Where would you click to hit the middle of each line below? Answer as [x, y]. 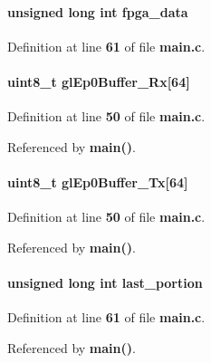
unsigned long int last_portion [105, 282]
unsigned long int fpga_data [98, 11]
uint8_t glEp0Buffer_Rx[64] [99, 81]
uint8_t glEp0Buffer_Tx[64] [98, 181]
